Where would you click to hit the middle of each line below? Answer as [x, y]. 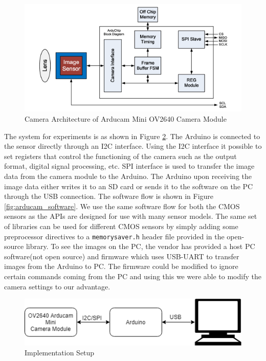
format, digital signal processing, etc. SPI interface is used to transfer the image [129, 166]
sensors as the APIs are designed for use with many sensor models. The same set [131, 216]
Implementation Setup [60, 353]
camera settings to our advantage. [57, 286]
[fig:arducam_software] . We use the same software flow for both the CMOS [122, 206]
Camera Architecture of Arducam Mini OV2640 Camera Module [126, 119]
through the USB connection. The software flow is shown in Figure [109, 196]
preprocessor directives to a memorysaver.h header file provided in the [114, 236]
